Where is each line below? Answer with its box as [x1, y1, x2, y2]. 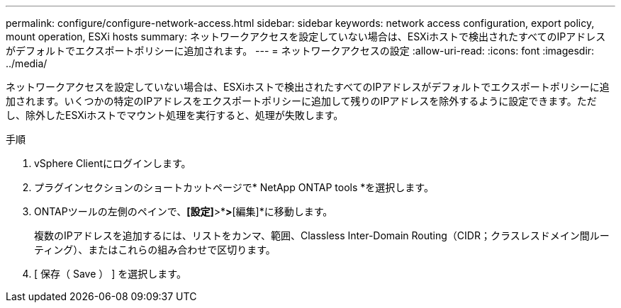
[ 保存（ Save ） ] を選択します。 [34, 268, 186, 280]
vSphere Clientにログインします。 [34, 157, 191, 169]
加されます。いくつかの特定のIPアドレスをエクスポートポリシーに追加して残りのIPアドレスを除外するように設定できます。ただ [6, 95, 597, 107]
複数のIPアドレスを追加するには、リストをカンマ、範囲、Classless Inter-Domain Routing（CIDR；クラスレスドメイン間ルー [34, 229, 610, 241]
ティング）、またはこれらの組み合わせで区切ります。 [34, 244, 276, 256]
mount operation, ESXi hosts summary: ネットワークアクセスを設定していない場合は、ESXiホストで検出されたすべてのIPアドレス [6, 30, 606, 42]
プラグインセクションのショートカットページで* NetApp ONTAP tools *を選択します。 [34, 181, 434, 193]
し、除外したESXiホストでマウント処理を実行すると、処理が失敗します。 [6, 109, 344, 121]
